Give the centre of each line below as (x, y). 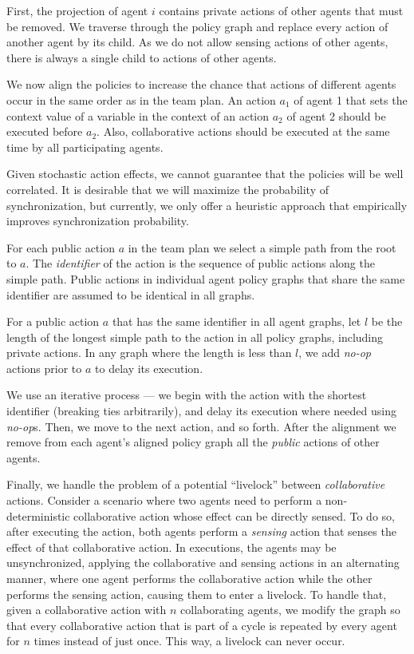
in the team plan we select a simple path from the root (262, 247)
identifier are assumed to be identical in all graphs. (131, 294)
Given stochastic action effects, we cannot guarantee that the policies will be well (205, 174)
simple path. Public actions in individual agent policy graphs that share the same (206, 278)
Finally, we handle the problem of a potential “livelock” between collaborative (196, 484)
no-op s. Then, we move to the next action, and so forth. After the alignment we (201, 426)
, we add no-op (335, 353)
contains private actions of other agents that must (281, 10)
